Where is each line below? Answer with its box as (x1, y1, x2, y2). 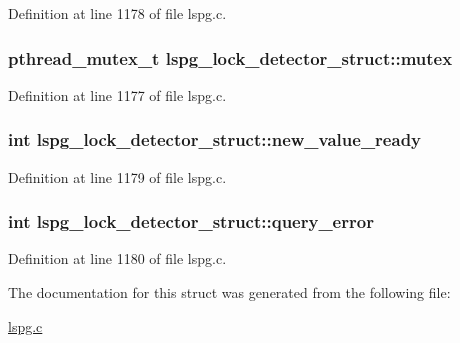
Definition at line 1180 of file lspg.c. (8, 248, 227, 269)
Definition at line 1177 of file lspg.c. (8, 84, 227, 105)
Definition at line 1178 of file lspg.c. (8, 3, 227, 23)
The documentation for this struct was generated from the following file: (8, 282, 451, 303)
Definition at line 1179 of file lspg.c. (8, 166, 227, 187)
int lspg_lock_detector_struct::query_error (8, 209, 374, 234)
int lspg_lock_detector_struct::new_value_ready (8, 127, 422, 152)
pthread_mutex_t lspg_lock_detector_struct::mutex (8, 45, 453, 70)
